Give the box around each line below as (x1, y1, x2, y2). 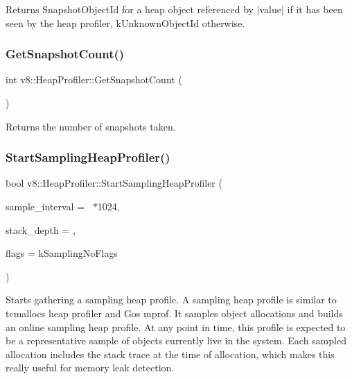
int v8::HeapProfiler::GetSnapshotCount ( (6, 72, 182, 87)
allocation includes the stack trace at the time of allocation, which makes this (6, 346, 335, 361)
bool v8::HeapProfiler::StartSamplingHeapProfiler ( (6, 176, 222, 190)
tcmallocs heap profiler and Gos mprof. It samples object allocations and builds (6, 305, 343, 320)
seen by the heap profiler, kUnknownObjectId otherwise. (6, 15, 245, 30)
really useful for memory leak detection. (6, 360, 175, 375)
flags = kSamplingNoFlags (6, 246, 118, 260)
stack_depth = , (6, 222, 76, 237)
